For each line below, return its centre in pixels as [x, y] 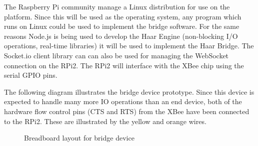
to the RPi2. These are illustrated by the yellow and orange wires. [105, 121]
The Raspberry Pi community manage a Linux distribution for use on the [117, 6]
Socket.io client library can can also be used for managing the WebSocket [116, 55]
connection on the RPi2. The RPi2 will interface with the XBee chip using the [124, 65]
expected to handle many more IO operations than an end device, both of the [123, 101]
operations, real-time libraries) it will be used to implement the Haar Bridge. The [129, 46]
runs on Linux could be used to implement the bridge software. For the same [122, 26]
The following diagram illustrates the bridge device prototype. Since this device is [129, 91]
